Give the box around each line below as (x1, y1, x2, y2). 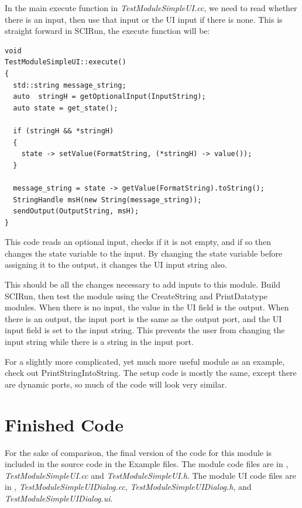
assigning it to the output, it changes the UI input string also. (5, 258, 227, 271)
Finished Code (5, 412, 123, 436)
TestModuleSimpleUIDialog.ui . (5, 492, 113, 504)
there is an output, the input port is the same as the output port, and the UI (5, 312, 282, 324)
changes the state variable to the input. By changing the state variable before (5, 247, 283, 259)
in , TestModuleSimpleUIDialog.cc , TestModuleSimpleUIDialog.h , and (5, 481, 252, 493)
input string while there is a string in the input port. (5, 336, 194, 348)
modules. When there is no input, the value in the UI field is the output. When (5, 301, 289, 313)
